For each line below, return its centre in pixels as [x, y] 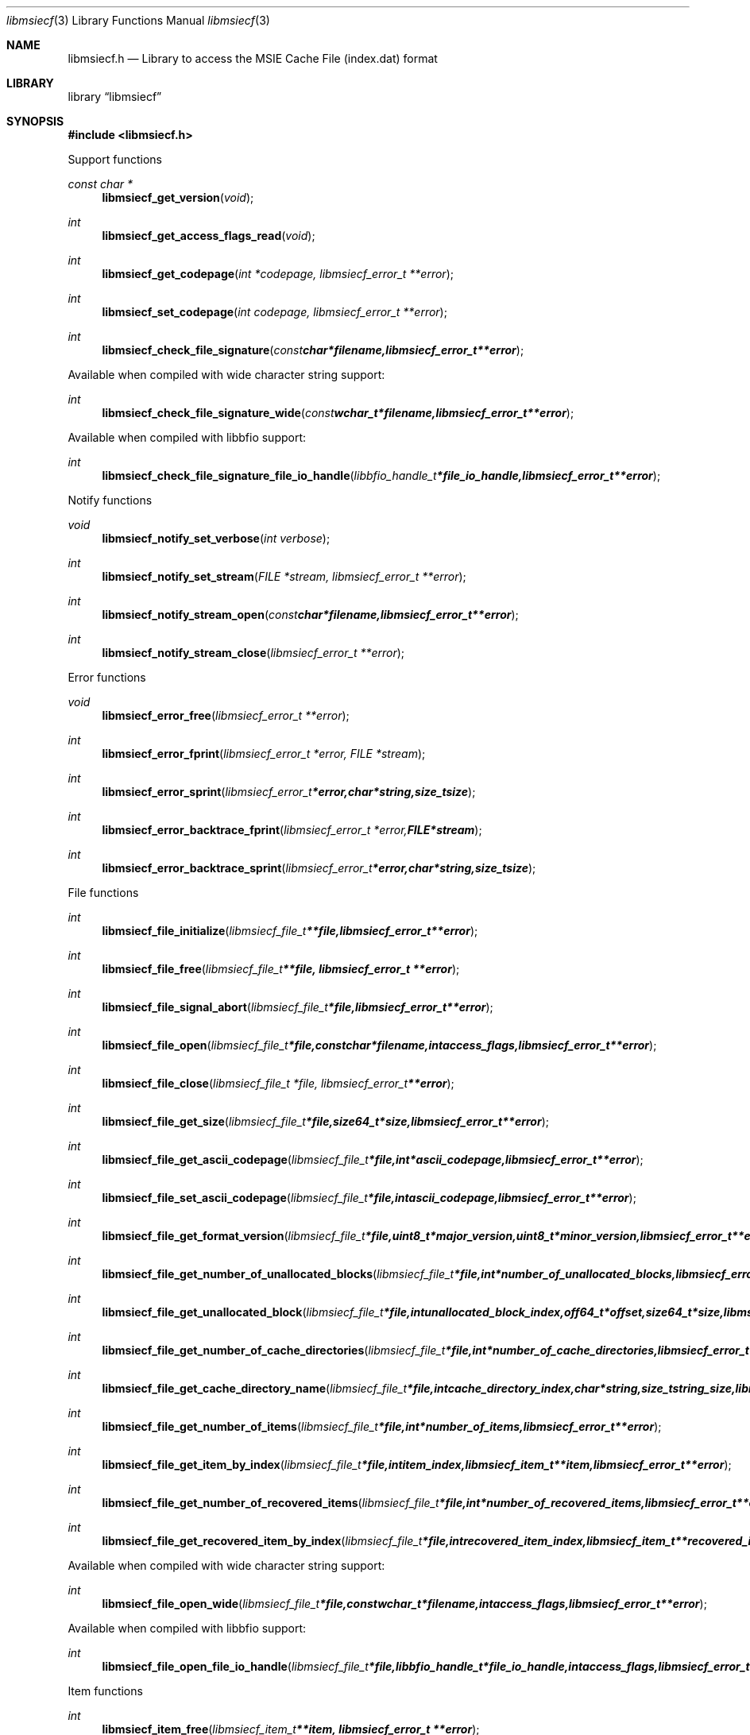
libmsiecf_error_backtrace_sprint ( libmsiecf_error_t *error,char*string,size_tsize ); [319, 868]
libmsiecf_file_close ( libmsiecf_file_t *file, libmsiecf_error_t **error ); [278, 1083]
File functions [103, 893]
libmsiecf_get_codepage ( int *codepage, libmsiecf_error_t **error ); [278, 274]
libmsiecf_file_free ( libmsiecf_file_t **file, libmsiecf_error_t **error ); [281, 969]
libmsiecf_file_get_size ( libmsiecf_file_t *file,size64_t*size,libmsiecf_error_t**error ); [325, 1121]
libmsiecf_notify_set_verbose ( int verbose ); [216, 538]
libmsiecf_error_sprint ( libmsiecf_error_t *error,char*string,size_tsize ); [289, 792]
